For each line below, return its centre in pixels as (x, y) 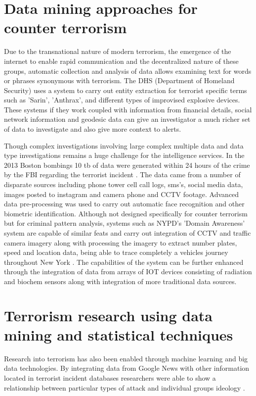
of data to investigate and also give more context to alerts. (93, 129)
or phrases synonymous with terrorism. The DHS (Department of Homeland (119, 80)
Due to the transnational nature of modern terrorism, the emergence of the (118, 51)
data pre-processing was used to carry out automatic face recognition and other (124, 204)
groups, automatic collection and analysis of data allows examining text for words (128, 71)
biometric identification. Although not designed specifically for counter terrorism (126, 213)
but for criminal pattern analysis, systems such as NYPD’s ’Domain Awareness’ (125, 223)
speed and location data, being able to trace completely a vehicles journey (116, 252)
